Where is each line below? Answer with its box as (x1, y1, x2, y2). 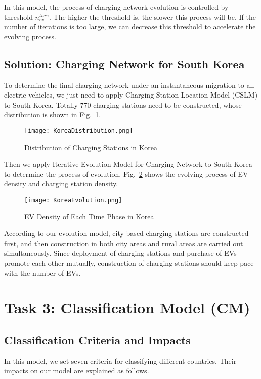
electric (4, 89, 26, 100)
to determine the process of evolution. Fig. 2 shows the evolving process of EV (4, 168, 248, 179)
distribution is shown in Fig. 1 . (4, 109, 101, 120)
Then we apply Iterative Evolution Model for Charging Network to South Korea (4, 159, 252, 169)
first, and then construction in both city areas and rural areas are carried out (4, 238, 243, 248)
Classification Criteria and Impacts (4, 331, 191, 347)
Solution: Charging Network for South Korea (4, 56, 245, 71)
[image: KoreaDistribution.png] (24, 127, 133, 134)
